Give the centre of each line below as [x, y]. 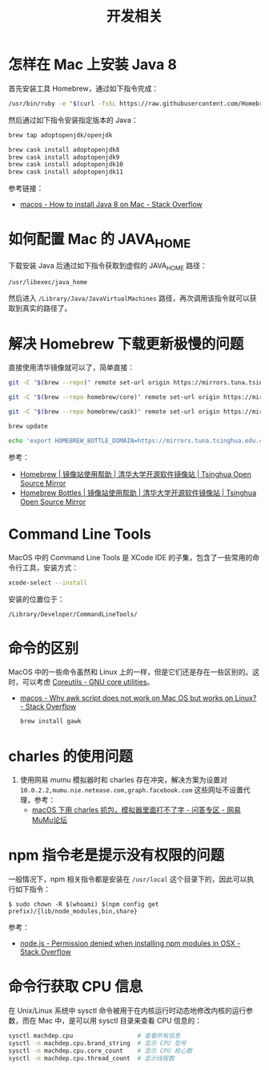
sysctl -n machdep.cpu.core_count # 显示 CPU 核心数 [100, 1051]
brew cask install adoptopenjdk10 [66, 165]
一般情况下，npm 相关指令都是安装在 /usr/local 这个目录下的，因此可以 [128, 879]
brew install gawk [50, 722]
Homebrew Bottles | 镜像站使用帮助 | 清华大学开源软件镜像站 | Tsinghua [138, 492]
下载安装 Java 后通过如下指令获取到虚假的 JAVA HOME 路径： [108, 266]
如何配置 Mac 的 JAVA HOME [100, 241]
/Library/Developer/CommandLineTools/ [73, 614]
